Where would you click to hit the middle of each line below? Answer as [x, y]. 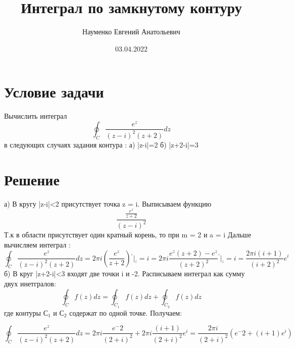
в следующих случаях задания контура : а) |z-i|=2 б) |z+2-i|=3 [101, 144]
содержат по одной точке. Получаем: [126, 312]
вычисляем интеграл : [37, 244]
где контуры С [26, 312]
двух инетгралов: [30, 284]
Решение [32, 179]
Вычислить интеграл [36, 116]
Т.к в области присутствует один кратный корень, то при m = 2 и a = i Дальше [128, 235]
